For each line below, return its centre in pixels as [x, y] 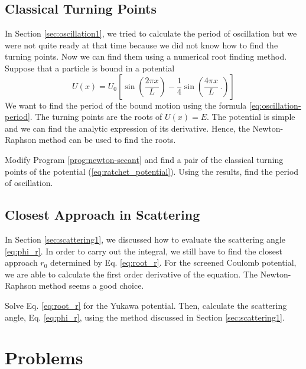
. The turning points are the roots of [96, 117]
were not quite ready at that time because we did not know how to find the [141, 45]
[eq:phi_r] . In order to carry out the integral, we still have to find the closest [144, 251]
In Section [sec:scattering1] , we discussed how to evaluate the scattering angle [145, 239]
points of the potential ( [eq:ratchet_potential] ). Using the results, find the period [152, 171]
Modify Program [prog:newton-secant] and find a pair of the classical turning [144, 159]
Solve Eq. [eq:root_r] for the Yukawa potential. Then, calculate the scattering [146, 305]
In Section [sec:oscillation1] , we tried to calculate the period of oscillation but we [151, 33]
